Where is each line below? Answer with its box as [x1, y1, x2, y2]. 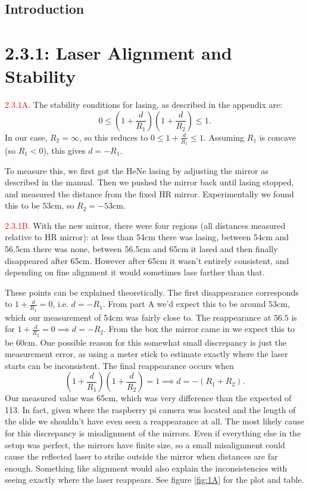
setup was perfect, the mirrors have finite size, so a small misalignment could [5, 438, 285, 451]
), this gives [43, 144, 86, 156]
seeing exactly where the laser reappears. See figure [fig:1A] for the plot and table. [5, 473, 304, 486]
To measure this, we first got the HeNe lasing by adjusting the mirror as [5, 164, 269, 176]
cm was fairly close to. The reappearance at [112, 311, 271, 323]
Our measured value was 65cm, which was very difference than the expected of [5, 392, 292, 404]
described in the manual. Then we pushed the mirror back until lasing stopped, [5, 176, 294, 188]
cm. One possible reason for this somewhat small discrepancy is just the [24, 336, 287, 348]
